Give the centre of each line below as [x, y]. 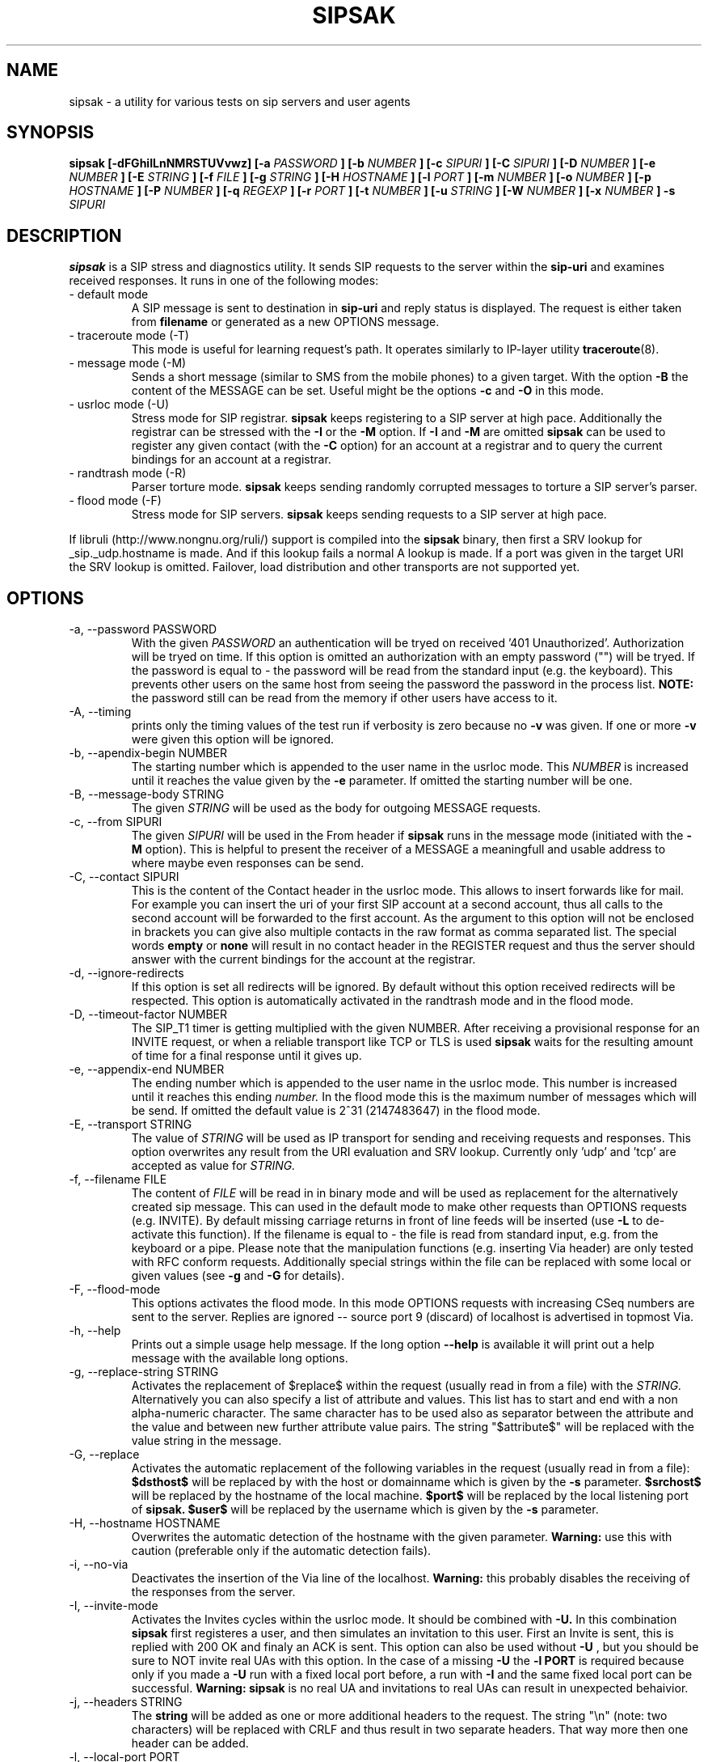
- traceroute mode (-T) [129, 336]
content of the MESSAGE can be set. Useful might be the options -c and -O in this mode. [367, 391]
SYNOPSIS [51, 133]
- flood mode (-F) [115, 501]
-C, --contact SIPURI [124, 877]
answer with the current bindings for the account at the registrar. [303, 959]
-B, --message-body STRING [147, 794]
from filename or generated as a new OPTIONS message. [285, 322]
